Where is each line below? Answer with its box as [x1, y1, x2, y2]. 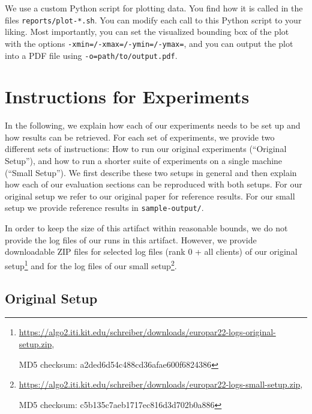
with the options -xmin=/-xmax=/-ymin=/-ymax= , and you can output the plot [5, 37, 293, 49]
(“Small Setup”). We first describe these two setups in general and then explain [5, 166, 297, 178]
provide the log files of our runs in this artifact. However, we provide [5, 233, 257, 246]
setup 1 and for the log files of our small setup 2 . [5, 257, 177, 272]
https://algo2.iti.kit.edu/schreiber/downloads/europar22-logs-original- [19, 326, 276, 338]
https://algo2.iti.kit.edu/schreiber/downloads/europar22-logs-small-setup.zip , [19, 378, 303, 391]
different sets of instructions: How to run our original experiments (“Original [5, 142, 287, 155]
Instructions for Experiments [5, 84, 250, 109]
